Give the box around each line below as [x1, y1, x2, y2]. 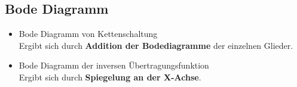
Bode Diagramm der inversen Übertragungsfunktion [19, 59, 209, 72]
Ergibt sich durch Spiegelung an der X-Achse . [19, 70, 201, 83]
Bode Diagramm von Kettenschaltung [19, 27, 158, 40]
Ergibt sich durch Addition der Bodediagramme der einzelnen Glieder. [19, 39, 293, 51]
